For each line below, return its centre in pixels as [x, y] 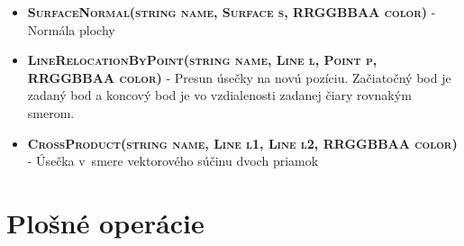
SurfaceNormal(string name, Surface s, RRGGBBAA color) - [232, 12]
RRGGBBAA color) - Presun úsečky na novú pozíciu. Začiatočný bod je [239, 77]
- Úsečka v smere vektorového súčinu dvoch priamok [173, 161]
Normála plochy [71, 29]
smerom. [51, 112]
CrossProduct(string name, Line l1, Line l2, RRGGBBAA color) [242, 143]
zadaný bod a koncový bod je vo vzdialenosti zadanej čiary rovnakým [219, 95]
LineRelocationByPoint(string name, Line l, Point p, [202, 60]
